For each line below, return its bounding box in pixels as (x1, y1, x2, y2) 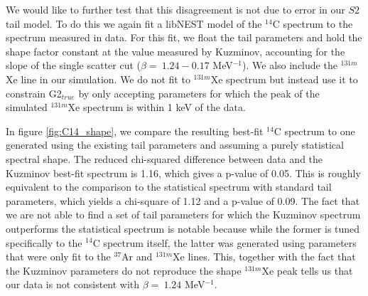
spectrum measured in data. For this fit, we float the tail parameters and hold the (6, 30, 362, 45)
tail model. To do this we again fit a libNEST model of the (6, 16, 262, 31)
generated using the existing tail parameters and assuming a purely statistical (6, 137, 344, 152)
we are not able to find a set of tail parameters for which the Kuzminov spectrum (6, 207, 361, 222)
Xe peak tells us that (261, 263, 353, 277)
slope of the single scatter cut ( (6, 58, 141, 73)
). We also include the (242, 58, 337, 73)
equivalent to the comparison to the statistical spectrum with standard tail (6, 179, 332, 194)
